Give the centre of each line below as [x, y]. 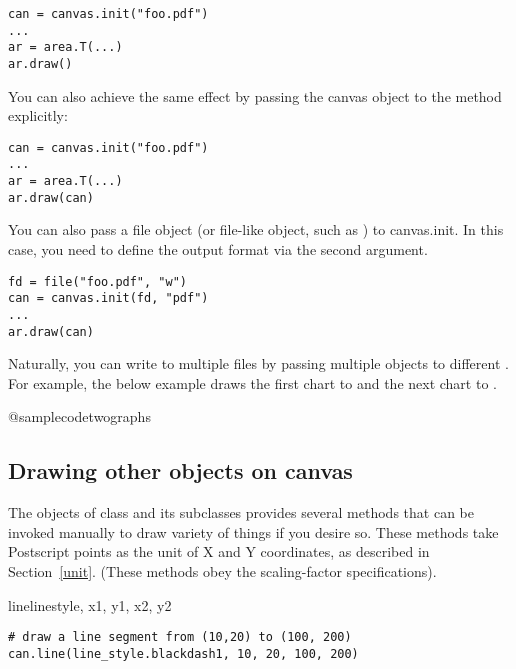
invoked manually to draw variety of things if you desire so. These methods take [253, 531]
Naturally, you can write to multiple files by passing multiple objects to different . [258, 363]
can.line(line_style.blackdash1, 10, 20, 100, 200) [183, 653]
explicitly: [38, 115]
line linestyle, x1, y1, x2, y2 [90, 604]
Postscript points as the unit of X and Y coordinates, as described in [219, 551]
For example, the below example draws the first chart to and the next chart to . [252, 382]
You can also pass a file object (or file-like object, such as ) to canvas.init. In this [256, 229]
